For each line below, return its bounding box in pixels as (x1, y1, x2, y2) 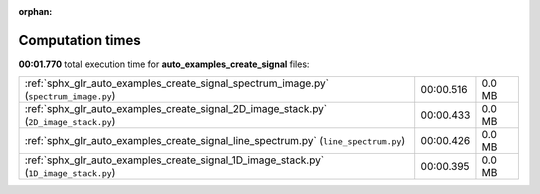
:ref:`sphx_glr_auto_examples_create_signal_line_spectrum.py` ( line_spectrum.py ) (24, 134, 406, 148)
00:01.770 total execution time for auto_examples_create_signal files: (18, 58, 310, 70)
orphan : (18, 6, 53, 17)
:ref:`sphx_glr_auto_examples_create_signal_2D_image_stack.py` (24, 102, 328, 116)
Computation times (18, 31, 141, 49)
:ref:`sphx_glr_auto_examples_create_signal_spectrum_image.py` (24, 76, 330, 90)
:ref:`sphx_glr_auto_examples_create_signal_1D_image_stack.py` (24, 153, 325, 167)
